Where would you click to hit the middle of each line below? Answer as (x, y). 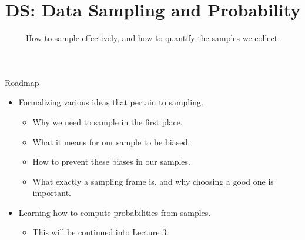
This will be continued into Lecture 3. (100, 232)
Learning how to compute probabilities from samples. (115, 212)
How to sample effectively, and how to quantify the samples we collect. (153, 38)
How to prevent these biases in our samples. (111, 161)
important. (52, 193)
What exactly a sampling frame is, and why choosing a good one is (153, 181)
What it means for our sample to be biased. (111, 141)
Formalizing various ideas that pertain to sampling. (111, 102)
